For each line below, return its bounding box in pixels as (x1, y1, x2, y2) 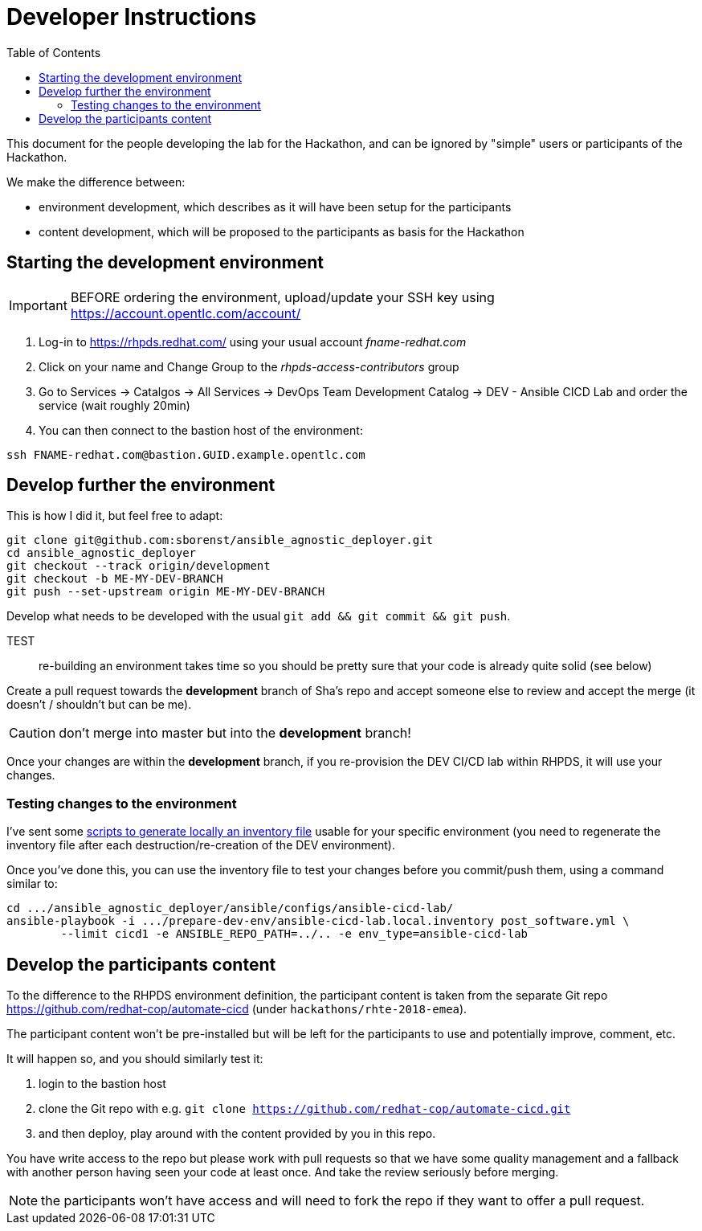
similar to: (6, 877, 58, 891)
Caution (9, 725, 56, 742)
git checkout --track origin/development (6, 559, 271, 573)
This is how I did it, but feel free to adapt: (6, 509, 223, 523)
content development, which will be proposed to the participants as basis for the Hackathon (39, 224, 524, 239)
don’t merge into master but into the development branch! (59, 725, 411, 742)
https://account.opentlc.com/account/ (70, 305, 301, 321)
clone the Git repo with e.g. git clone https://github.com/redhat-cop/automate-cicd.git (39, 1102, 571, 1116)
